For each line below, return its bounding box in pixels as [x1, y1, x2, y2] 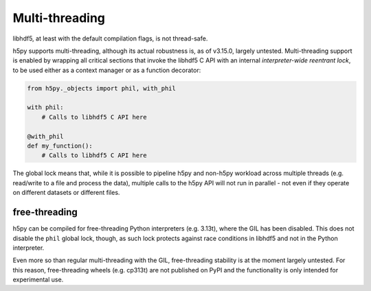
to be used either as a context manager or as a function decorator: [12, 66, 201, 74]
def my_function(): [27, 142, 93, 150]
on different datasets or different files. [12, 189, 120, 197]
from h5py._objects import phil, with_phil [27, 84, 177, 92]
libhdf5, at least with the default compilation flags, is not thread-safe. [12, 34, 208, 43]
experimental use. [12, 275, 64, 284]
